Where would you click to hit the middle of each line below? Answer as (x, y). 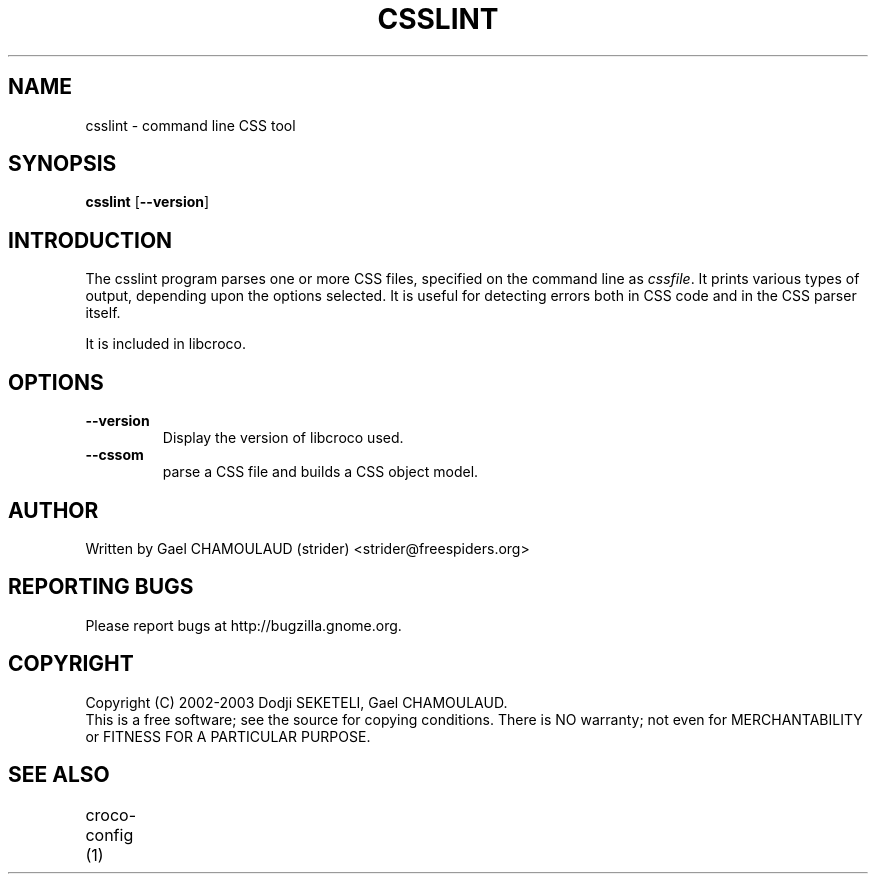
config (109, 834)
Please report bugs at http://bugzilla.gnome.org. (243, 625)
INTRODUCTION (90, 240)
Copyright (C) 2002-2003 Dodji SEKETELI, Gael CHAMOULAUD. (296, 702)
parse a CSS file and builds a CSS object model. (320, 472)
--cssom (114, 455)
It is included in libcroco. (165, 344)
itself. (103, 313)
